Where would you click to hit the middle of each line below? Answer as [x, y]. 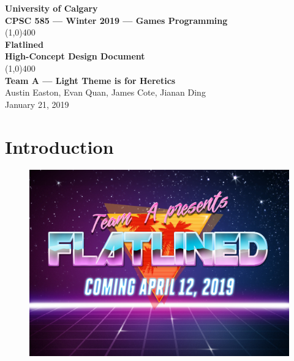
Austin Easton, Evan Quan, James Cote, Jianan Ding [105, 92]
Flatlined [24, 44]
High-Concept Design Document [75, 56]
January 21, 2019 [37, 104]
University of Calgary [51, 8]
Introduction [59, 146]
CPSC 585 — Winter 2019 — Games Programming [116, 20]
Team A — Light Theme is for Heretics [90, 80]
